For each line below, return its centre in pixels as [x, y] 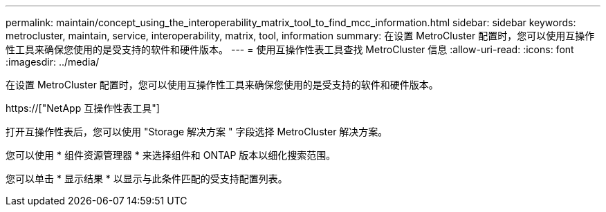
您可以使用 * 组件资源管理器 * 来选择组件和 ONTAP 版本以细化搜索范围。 [171, 155]
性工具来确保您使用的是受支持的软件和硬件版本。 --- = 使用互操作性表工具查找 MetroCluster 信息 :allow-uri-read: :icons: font [290, 49]
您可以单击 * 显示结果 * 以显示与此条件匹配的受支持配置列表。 [147, 179]
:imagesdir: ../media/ [53, 62]
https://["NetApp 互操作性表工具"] [83, 108]
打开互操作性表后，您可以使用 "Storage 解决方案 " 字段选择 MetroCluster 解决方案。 [197, 132]
